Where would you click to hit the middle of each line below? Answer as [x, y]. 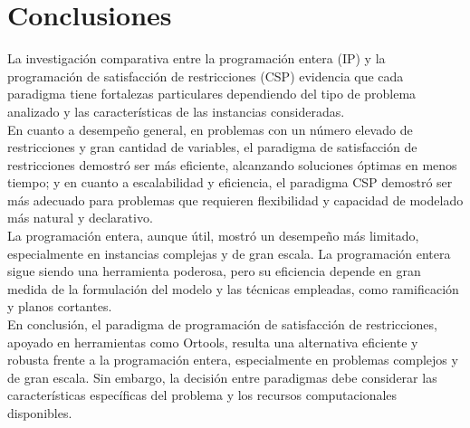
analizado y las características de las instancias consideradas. [176, 111]
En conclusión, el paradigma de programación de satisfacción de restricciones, [222, 324]
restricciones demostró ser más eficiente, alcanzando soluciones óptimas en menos [232, 164]
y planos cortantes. [60, 306]
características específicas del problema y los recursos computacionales [202, 395]
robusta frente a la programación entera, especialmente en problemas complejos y [233, 360]
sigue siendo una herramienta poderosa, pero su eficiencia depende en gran [214, 271]
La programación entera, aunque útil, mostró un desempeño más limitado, [213, 236]
